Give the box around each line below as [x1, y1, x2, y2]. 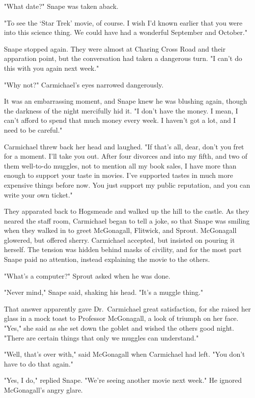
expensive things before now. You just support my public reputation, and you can [4, 179, 250, 190]
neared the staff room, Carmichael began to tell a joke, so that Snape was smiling [4, 215, 250, 226]
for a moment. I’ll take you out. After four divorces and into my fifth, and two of [4, 151, 248, 161]
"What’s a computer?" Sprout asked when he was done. [4, 270, 170, 281]
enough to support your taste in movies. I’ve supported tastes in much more [4, 170, 233, 180]
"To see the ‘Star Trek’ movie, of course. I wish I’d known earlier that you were [4, 17, 243, 28]
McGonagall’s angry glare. [4, 385, 83, 395]
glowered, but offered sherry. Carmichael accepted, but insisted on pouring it [4, 234, 235, 245]
